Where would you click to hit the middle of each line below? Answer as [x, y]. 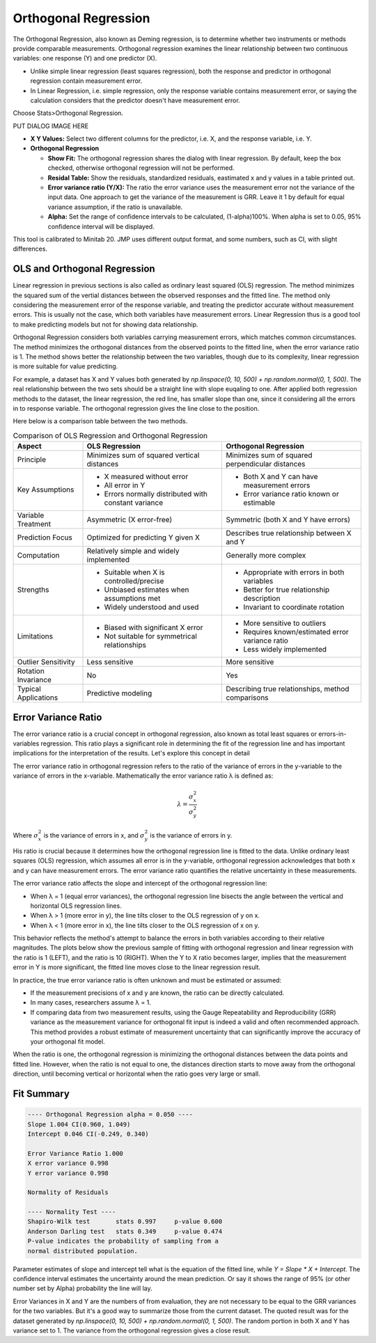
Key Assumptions [46, 489]
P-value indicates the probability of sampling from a [123, 1241]
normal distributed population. [83, 1251]
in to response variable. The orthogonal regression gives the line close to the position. [136, 408]
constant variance [134, 503]
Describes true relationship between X [289, 533]
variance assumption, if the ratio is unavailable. [115, 207]
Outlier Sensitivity [46, 662]
